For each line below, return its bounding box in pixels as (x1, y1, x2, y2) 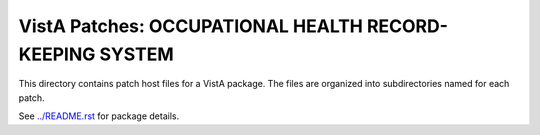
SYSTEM (99, 43, 174, 65)
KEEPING (18, 43, 96, 65)
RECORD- (366, 15, 449, 37)
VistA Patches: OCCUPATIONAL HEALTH (18, 15, 364, 37)
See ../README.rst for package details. (18, 110, 180, 122)
